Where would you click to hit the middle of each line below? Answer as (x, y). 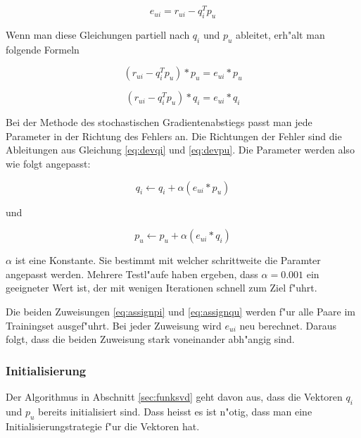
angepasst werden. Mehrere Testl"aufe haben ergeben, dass (132, 274)
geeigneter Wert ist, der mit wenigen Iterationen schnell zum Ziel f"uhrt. (161, 288)
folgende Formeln (43, 49)
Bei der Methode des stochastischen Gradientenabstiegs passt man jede (159, 122)
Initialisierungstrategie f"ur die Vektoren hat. (103, 426)
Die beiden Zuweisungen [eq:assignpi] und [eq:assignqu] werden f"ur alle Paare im (180, 312)
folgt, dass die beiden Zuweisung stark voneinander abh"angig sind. (150, 339)
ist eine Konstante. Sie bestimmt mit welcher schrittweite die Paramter (168, 260)
